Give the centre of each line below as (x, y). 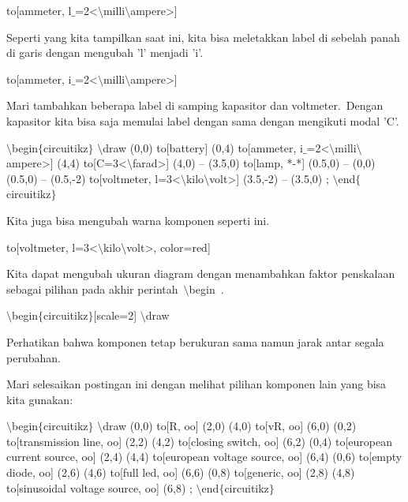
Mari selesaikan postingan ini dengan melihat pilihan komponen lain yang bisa (197, 384)
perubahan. (34, 357)
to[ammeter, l (39, 10)
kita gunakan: (40, 399)
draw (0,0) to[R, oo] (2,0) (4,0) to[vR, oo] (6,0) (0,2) (230, 426)
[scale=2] (115, 315)
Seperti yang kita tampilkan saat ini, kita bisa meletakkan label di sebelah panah (203, 37)
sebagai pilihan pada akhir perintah (92, 288)
